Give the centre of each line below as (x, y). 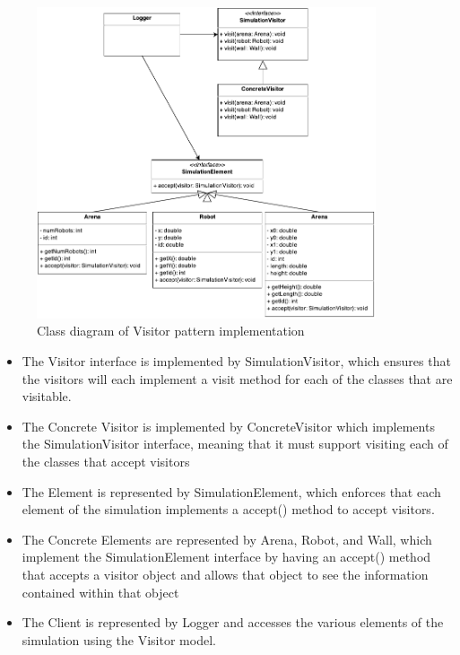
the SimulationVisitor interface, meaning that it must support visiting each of (235, 444)
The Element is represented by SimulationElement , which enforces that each (231, 491)
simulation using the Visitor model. (119, 639)
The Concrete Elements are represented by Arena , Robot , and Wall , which (227, 539)
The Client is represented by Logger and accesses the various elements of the (233, 622)
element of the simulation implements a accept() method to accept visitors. (228, 509)
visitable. (47, 396)
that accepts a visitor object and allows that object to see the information (225, 574)
